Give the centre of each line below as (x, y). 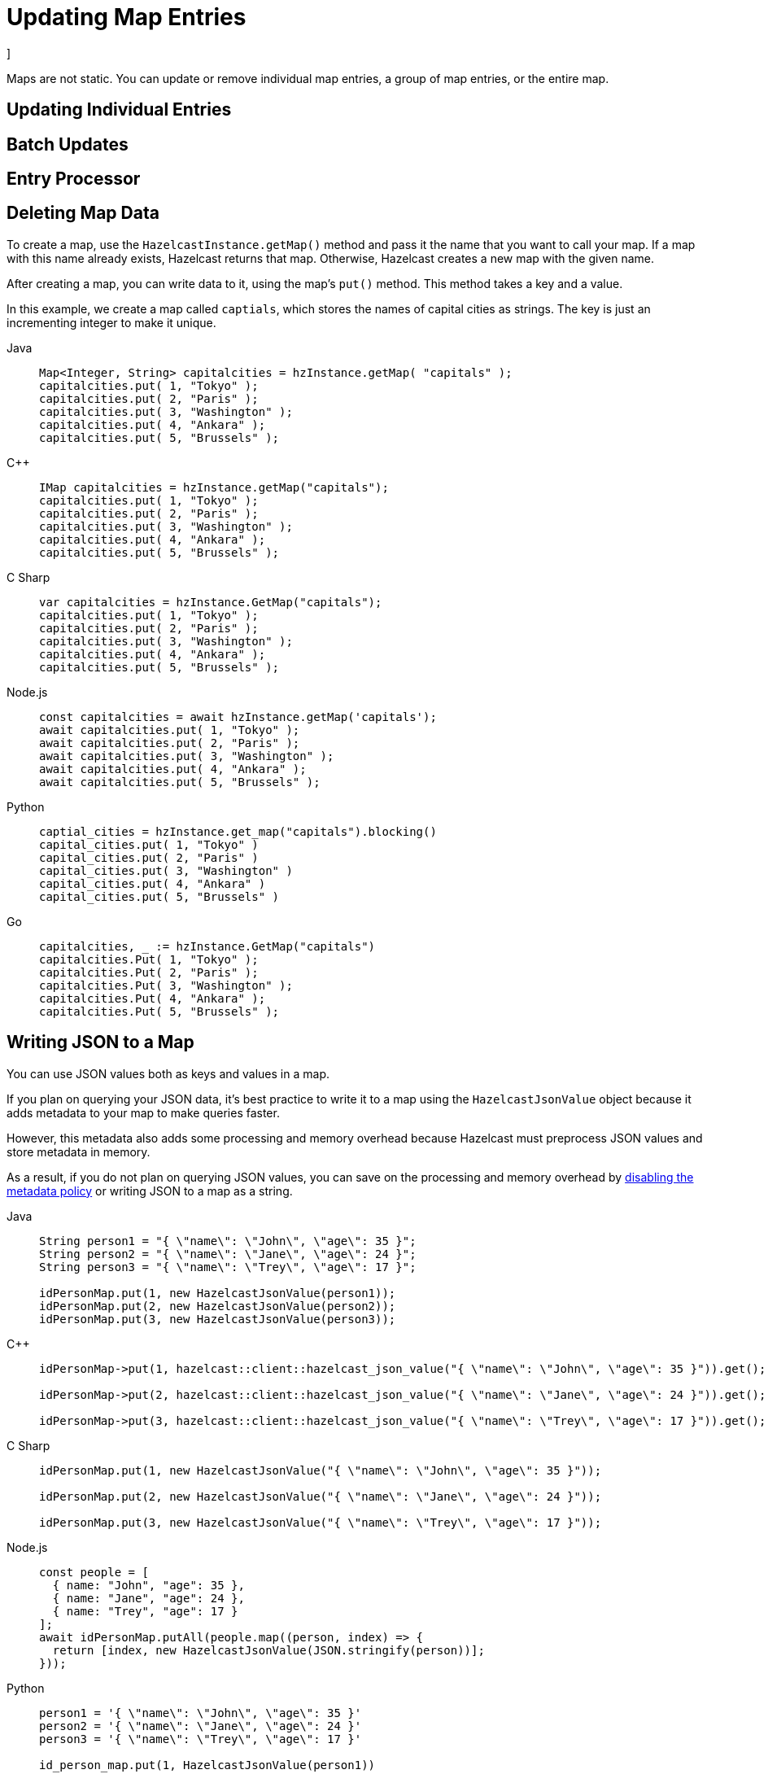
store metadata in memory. (79, 1151)
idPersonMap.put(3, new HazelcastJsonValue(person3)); (218, 1319)
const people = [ (94, 1572)
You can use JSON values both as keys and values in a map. (168, 1073)
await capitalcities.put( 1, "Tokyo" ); (170, 730)
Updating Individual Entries (119, 110)
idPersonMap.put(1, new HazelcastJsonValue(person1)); (218, 1293)
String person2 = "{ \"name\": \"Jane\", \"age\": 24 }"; (228, 1254)
